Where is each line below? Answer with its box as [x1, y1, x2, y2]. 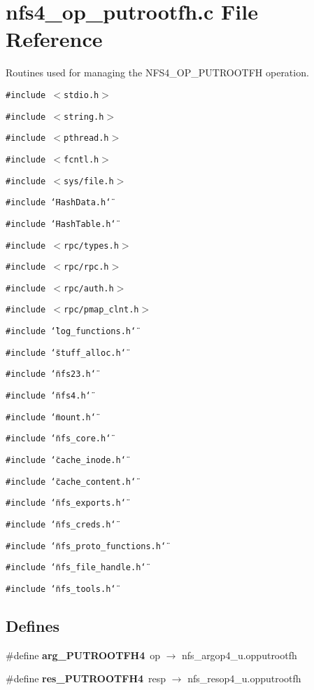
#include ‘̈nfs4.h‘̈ [6, 391, 91, 401]
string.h [64, 111, 104, 122]
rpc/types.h [64, 240, 119, 251]
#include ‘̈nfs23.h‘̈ [6, 369, 96, 380]
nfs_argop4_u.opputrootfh [182, 647, 297, 662]
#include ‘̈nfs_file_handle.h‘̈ [6, 563, 146, 573]
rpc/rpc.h [64, 262, 109, 272]
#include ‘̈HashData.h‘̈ [6, 198, 111, 208]
